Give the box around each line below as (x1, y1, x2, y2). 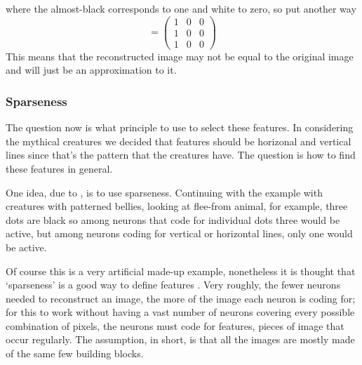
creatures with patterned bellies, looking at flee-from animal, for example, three (6, 199, 348, 213)
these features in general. (6, 161, 113, 175)
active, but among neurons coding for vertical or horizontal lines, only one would (6, 226, 353, 241)
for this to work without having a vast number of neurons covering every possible (6, 305, 355, 319)
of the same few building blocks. (6, 346, 144, 361)
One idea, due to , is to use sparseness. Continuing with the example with (6, 185, 323, 199)
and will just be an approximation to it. (6, 62, 177, 77)
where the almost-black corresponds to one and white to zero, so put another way (6, 1, 356, 15)
